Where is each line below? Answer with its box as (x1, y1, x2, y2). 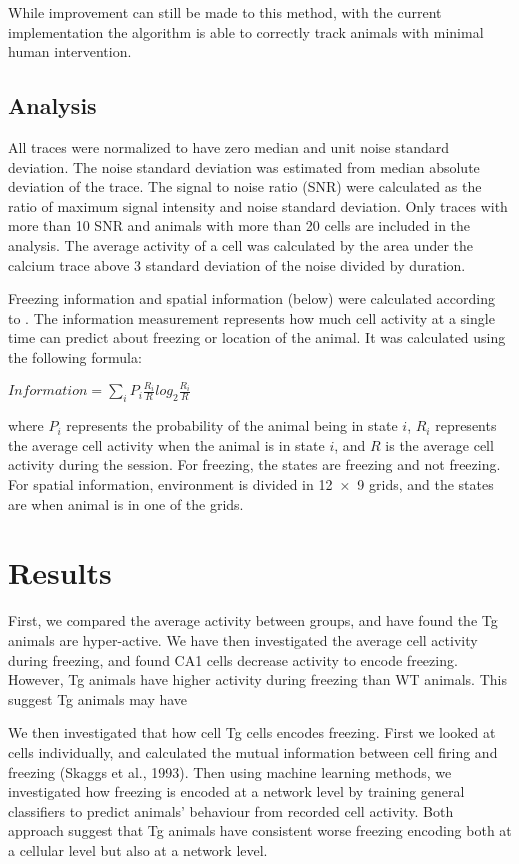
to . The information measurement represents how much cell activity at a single (8, 307, 495, 328)
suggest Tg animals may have (8, 688, 188, 709)
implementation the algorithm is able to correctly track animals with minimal (8, 21, 484, 42)
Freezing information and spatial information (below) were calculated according (8, 288, 496, 309)
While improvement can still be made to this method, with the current (8, 2, 442, 22)
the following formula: (8, 346, 142, 367)
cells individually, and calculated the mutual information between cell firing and (8, 741, 498, 762)
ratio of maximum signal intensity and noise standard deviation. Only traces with (8, 195, 508, 216)
